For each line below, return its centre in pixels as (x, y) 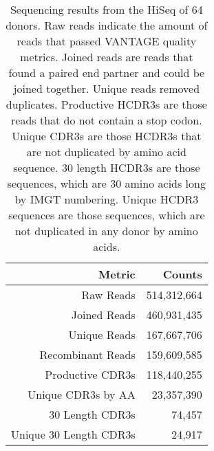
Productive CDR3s (90, 374)
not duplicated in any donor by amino (106, 231)
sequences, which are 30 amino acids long (106, 183)
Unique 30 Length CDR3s (73, 434)
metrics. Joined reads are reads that (107, 57)
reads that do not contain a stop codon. (107, 120)
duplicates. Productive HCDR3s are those (106, 104)
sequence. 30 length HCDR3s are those (107, 167)
